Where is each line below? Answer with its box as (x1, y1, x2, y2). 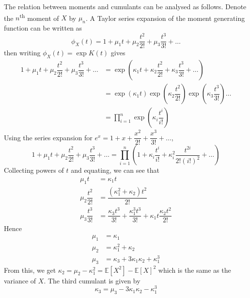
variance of (4, 275, 36, 285)
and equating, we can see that (71, 165, 160, 175)
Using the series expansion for (4, 132, 93, 142)
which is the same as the (158, 265, 231, 275)
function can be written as (4, 23, 82, 33)
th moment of (19, 11, 59, 23)
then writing (4, 48, 41, 58)
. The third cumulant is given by (44, 275, 141, 285)
